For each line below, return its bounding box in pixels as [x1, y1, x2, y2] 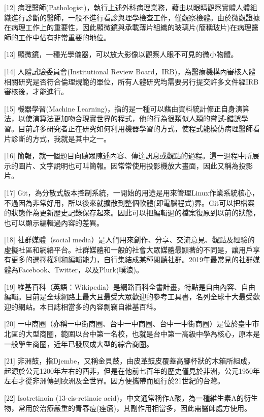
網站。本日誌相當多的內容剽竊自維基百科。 [18, 301, 160, 312]
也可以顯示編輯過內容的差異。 [4, 217, 104, 228]
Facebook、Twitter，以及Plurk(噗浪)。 [18, 264, 143, 275]
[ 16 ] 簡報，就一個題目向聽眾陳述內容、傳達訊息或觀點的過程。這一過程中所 [4, 150, 252, 161]
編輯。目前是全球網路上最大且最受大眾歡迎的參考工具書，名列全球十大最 [4, 291, 246, 302]
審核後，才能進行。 [4, 86, 68, 97]
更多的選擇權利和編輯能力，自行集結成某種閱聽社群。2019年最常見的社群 [11, 254, 253, 265]
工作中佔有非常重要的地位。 [18, 32, 111, 42]
